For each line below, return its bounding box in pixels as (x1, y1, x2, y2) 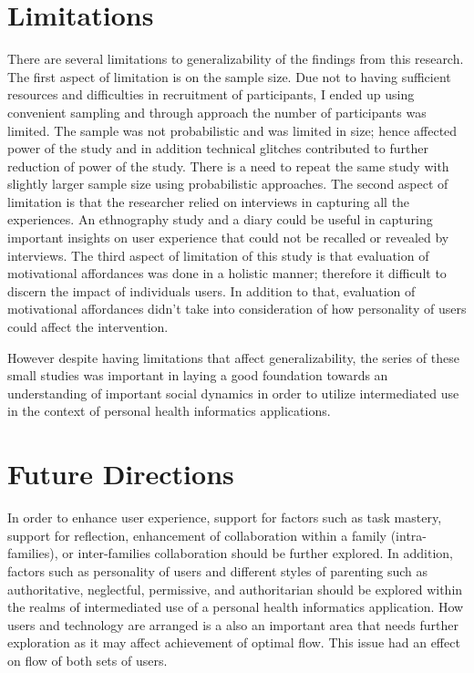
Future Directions (7, 455, 234, 492)
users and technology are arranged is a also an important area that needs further (7, 615, 459, 634)
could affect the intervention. (7, 317, 169, 336)
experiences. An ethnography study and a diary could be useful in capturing (7, 210, 433, 229)
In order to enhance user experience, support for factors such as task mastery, (7, 508, 442, 527)
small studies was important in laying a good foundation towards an (7, 366, 388, 385)
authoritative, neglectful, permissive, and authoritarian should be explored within (7, 579, 463, 598)
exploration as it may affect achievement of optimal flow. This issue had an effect (7, 633, 460, 652)
